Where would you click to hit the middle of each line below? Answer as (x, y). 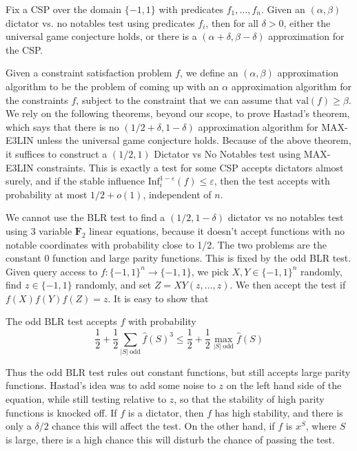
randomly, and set (113, 285)
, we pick (210, 271)
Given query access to (52, 271)
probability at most (47, 194)
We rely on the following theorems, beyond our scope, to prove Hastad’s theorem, (178, 113)
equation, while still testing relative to (86, 399)
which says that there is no (62, 126)
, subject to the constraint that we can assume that (184, 99)
